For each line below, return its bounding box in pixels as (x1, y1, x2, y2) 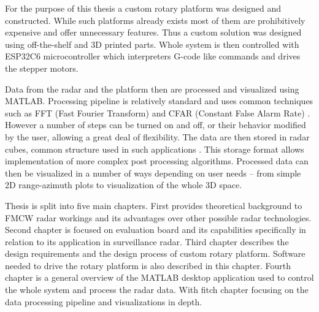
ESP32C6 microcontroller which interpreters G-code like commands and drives (5, 50, 301, 63)
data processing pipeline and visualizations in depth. (5, 295, 202, 308)
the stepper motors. (5, 61, 79, 74)
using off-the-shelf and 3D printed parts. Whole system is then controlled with (5, 37, 299, 50)
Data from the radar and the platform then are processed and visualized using (5, 82, 299, 95)
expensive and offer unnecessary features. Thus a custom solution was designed (5, 26, 302, 39)
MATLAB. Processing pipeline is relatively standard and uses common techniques (5, 94, 313, 107)
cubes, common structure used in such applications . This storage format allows (5, 142, 304, 155)
